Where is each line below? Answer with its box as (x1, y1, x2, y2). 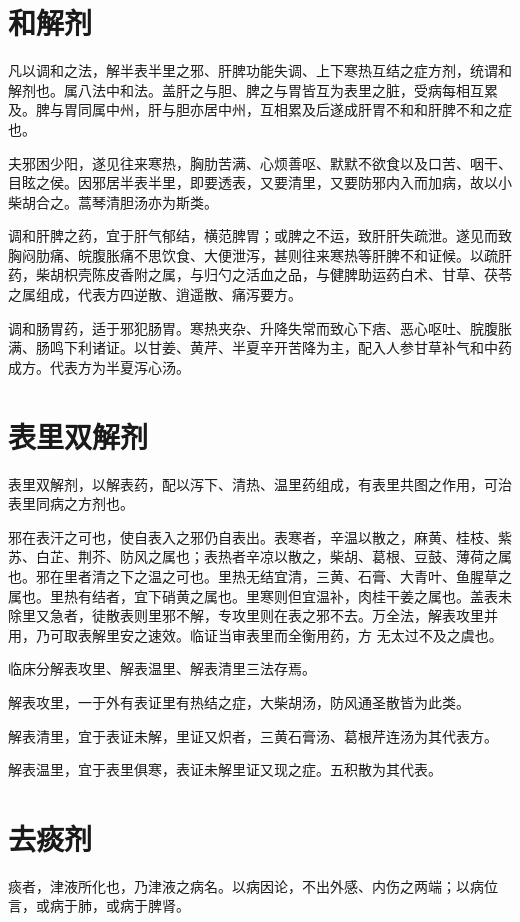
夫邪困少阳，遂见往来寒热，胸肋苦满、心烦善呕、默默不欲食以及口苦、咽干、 (8, 152, 512, 173)
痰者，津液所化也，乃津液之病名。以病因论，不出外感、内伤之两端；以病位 (8, 875, 498, 896)
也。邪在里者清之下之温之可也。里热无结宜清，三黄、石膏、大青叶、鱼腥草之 (8, 565, 512, 586)
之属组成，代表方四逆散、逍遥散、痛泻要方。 (8, 284, 302, 305)
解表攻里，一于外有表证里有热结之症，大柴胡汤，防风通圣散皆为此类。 (8, 691, 470, 712)
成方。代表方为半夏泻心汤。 (8, 356, 190, 377)
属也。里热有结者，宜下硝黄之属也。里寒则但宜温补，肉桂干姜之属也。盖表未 (8, 585, 512, 606)
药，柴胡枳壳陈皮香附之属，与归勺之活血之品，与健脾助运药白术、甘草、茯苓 (8, 264, 512, 285)
